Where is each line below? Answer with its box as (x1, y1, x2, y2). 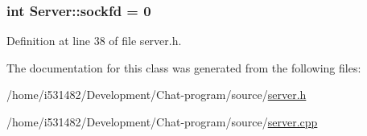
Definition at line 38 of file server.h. (6, 32, 182, 49)
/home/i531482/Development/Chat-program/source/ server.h (6, 86, 307, 103)
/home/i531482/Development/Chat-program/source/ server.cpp (6, 113, 318, 130)
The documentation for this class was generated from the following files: (6, 59, 361, 76)
